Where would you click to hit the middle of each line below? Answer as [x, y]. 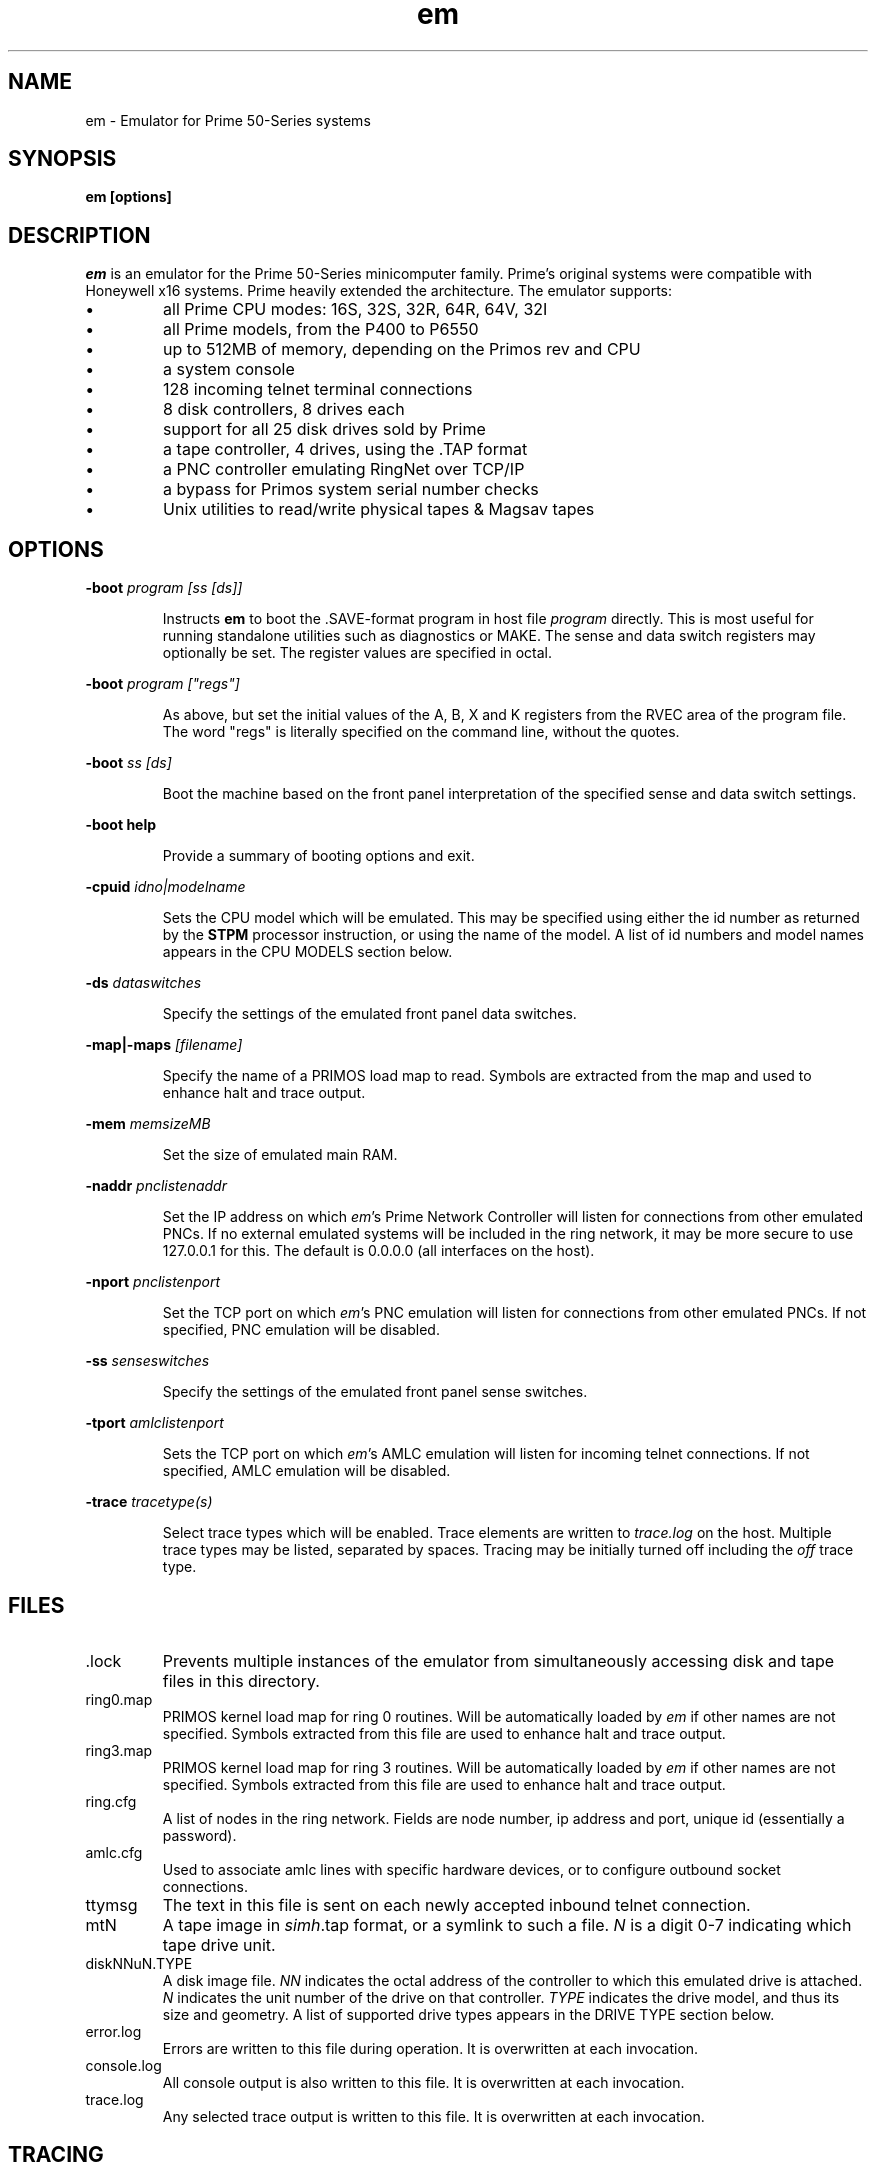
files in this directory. [241, 1680]
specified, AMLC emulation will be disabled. [306, 1471]
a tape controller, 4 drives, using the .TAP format [345, 449]
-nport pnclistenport [153, 1282]
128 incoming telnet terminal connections [318, 389]
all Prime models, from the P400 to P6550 [321, 329]
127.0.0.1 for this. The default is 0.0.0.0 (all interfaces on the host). [378, 1251]
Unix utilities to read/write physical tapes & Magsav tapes [379, 509]
